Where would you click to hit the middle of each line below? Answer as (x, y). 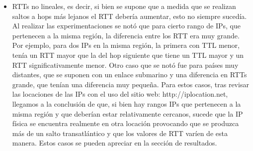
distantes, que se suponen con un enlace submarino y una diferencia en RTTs (129, 75)
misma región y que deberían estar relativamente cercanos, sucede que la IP (127, 113)
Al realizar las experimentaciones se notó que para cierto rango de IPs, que (126, 26)
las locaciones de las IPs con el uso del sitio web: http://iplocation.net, (120, 94)
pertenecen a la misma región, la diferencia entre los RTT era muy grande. (126, 35)
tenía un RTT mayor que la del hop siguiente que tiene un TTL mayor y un (128, 55)
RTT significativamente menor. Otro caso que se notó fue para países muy (125, 65)
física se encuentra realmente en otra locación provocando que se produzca (126, 123)
